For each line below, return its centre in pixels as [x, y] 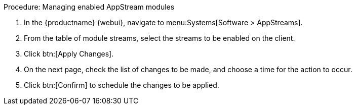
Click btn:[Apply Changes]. [69, 54]
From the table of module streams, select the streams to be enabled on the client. [160, 38]
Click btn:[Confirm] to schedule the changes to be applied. [122, 85]
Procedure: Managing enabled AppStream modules [89, 7]
